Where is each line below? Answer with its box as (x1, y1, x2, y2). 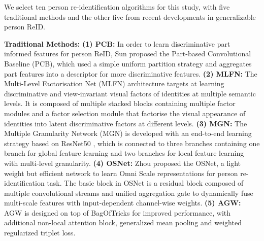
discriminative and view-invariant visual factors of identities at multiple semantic (4, 88, 256, 98)
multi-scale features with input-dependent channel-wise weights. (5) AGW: (4, 197, 241, 208)
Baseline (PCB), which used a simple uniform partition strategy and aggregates (4, 58, 252, 68)
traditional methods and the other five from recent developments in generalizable (4, 11, 256, 22)
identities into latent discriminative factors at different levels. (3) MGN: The (4, 118, 247, 128)
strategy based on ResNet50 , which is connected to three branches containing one (4, 137, 260, 148)
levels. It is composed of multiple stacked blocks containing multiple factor (4, 98, 236, 109)
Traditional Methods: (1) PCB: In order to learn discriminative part (4, 38, 230, 49)
